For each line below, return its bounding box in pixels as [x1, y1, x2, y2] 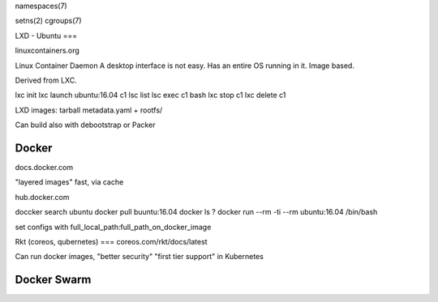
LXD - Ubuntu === [15, 31, 78, 40]
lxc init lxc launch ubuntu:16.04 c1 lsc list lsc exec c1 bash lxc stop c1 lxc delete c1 [15, 90, 286, 100]
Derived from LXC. [15, 75, 77, 85]
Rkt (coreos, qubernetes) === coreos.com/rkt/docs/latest [15, 236, 208, 246]
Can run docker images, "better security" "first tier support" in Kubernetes [15, 252, 264, 262]
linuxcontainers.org [15, 45, 80, 56]
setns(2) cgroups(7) [15, 16, 82, 26]
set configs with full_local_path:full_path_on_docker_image [15, 222, 212, 232]
